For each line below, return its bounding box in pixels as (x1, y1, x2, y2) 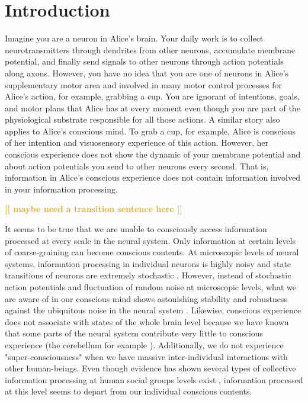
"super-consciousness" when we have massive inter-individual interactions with (5, 350, 288, 362)
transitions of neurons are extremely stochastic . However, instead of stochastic (5, 269, 291, 281)
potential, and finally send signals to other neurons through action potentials (5, 55, 284, 68)
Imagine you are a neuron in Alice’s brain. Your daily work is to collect (5, 32, 264, 44)
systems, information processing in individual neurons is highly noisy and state (5, 257, 291, 270)
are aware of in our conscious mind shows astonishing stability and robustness (5, 292, 287, 304)
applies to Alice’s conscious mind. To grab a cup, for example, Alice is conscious (5, 124, 296, 137)
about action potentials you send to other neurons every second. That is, (5, 159, 269, 172)
